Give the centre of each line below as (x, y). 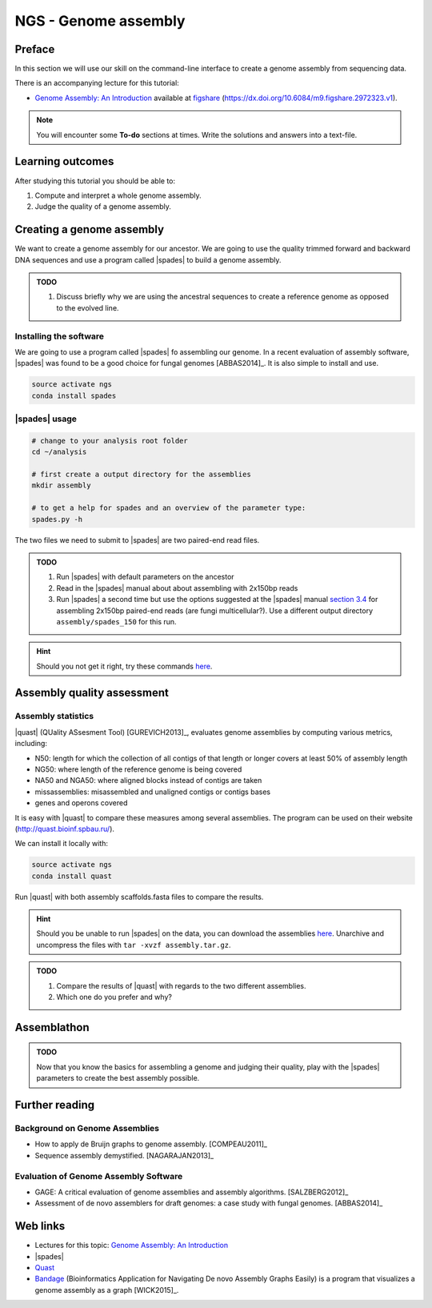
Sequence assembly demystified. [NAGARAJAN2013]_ (124, 1155)
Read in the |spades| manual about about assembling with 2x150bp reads (177, 588)
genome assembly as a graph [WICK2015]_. (107, 1290)
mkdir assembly (61, 485)
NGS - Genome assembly (100, 21)
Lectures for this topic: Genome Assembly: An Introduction (131, 1246)
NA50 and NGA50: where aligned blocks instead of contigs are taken (148, 780)
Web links (40, 1226)
